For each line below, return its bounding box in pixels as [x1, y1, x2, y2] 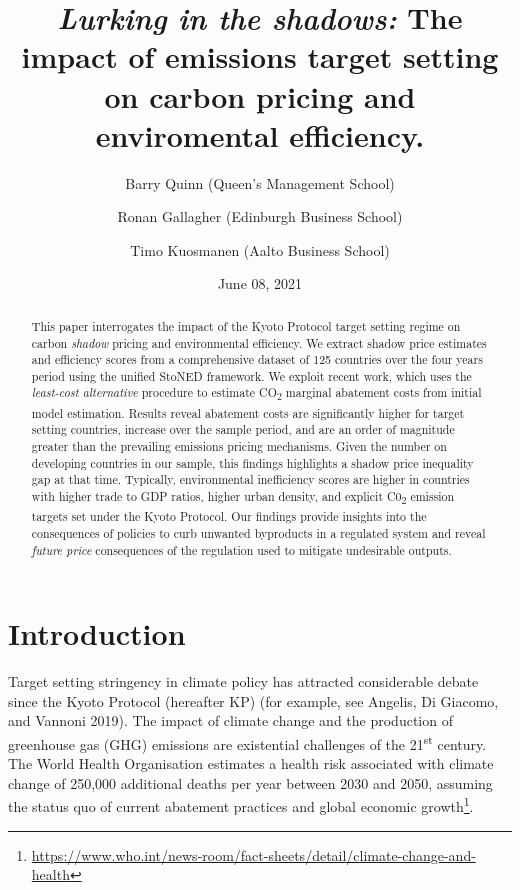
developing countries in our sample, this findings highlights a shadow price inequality [31, 454, 474, 471]
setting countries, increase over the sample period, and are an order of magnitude [31, 421, 455, 438]
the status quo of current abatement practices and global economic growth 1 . [8, 793, 474, 817]
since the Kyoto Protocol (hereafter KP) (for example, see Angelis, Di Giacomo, [8, 690, 499, 711]
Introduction [8, 613, 186, 654]
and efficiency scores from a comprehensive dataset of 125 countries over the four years [31, 351, 483, 368]
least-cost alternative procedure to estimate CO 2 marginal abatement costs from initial [31, 384, 482, 404]
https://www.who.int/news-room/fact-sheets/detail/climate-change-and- [31, 844, 476, 865]
